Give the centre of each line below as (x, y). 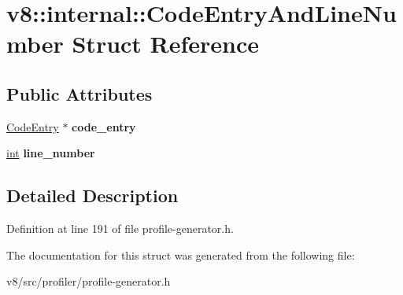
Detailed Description (92, 195)
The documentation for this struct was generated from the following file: (181, 254)
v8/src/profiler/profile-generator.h (89, 281)
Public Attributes (79, 93)
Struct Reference (166, 44)
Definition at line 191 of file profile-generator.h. (120, 229)
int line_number (51, 153)
